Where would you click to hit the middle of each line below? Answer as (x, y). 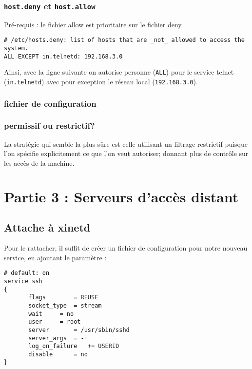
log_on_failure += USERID (74, 346)
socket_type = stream (65, 305)
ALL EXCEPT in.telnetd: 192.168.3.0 (63, 56)
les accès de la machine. (39, 163)
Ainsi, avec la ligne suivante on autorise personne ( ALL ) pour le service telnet (119, 72)
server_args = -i (58, 338)
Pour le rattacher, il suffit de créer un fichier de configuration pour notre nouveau (126, 248)
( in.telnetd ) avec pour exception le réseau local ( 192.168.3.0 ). (101, 81)
